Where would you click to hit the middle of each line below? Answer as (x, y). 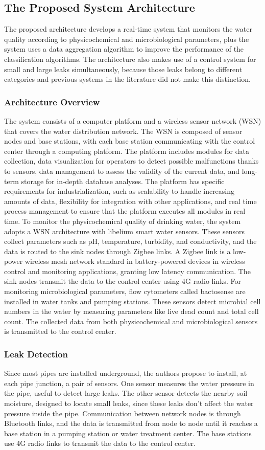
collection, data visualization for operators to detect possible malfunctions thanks (131, 161)
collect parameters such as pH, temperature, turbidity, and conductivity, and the (130, 241)
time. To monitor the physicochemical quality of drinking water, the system (123, 221)
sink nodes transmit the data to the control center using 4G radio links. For (123, 281)
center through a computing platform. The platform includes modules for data (127, 151)
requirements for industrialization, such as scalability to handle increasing (119, 191)
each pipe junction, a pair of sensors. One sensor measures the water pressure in (129, 383)
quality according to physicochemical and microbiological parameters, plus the (127, 39)
